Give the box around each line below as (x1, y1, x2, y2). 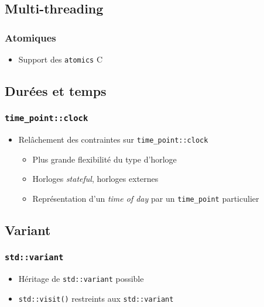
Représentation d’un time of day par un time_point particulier (32, 192, 259, 205)
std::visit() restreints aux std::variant (18, 292, 174, 304)
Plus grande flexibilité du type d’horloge (32, 153, 177, 165)
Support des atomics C (18, 53, 103, 65)
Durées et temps (5, 82, 107, 100)
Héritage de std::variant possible (18, 272, 144, 285)
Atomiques (5, 30, 56, 44)
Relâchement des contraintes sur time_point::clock (18, 133, 208, 146)
